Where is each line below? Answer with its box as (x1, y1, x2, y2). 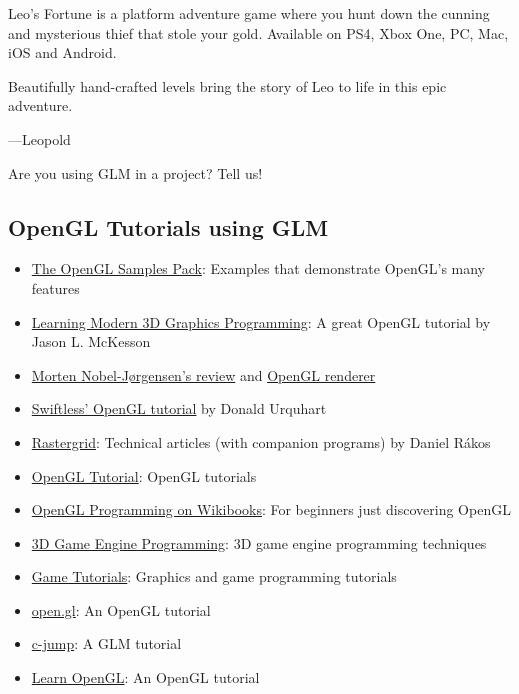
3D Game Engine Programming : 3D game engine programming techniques (31, 532, 487, 553)
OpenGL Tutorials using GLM (8, 211, 329, 242)
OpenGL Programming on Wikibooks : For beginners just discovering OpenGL (31, 499, 511, 520)
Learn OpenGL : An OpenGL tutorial (31, 667, 260, 688)
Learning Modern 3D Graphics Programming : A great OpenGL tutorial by (31, 311, 491, 332)
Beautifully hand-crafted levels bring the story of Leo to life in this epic (8, 75, 447, 96)
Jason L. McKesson (31, 331, 151, 352)
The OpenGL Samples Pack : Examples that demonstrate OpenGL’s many (31, 258, 486, 279)
